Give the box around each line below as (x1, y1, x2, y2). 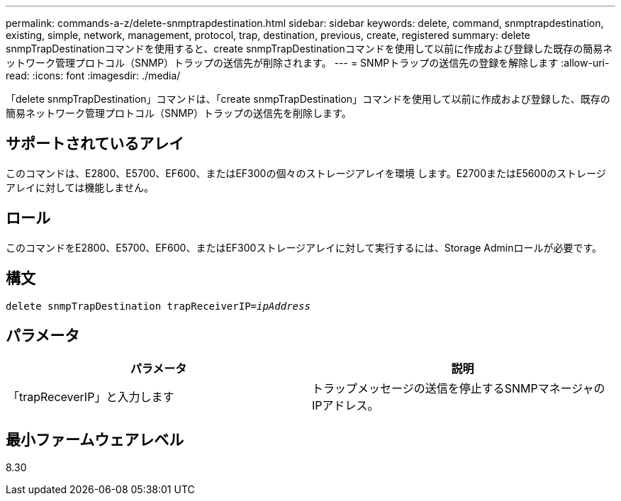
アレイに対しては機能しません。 (6, 181, 154, 193)
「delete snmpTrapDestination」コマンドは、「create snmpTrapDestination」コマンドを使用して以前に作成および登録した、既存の (6, 93, 610, 105)
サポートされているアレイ (6, 135, 184, 153)
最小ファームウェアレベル (6, 430, 184, 449)
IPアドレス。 (312, 398, 379, 413)
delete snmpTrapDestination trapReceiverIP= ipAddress (6, 300, 310, 312)
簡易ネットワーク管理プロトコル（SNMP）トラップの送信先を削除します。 (6, 107, 352, 119)
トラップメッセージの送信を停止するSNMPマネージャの (312, 381, 605, 396)
